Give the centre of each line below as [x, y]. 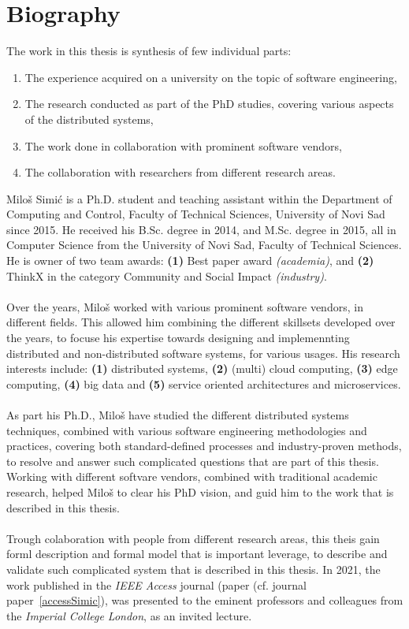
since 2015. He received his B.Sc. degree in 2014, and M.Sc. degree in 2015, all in [201, 229]
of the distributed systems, [89, 119]
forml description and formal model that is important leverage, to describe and [197, 554]
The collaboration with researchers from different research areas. [180, 172]
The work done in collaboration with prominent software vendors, [183, 145]
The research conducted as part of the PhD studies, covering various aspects [209, 104]
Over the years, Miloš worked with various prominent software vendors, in [185, 306]
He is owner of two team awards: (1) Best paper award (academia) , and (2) [190, 261]
